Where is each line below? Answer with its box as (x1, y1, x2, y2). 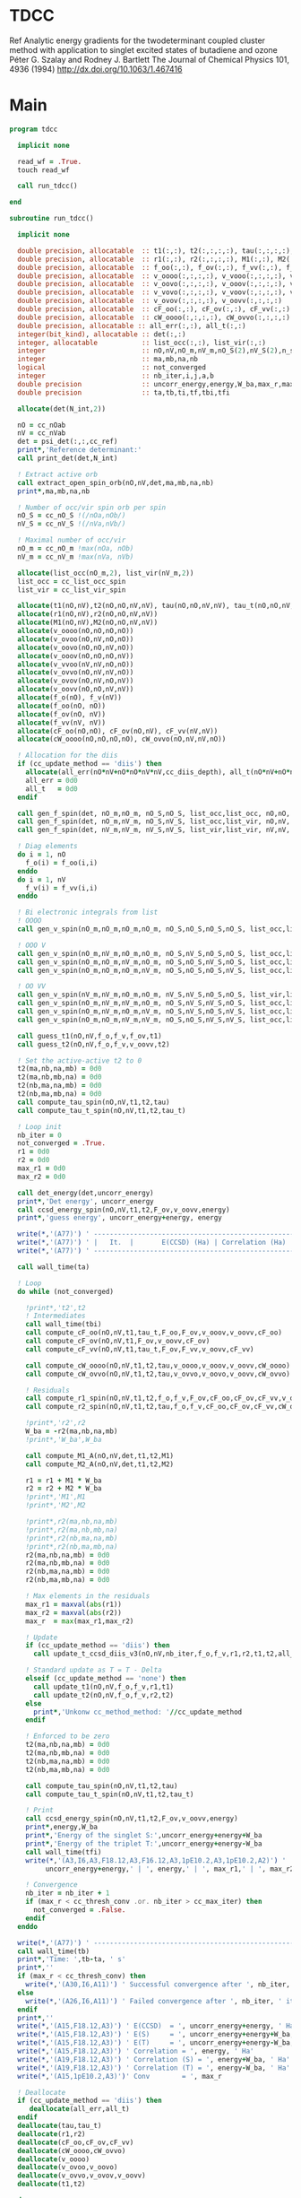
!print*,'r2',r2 (25, 1419, 87, 1428)
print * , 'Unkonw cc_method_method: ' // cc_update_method (32, 1707, 243, 1716)
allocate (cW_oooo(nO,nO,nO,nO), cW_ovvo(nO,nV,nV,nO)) (17, 734, 227, 744)
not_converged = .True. (17, 1139, 106, 1148)
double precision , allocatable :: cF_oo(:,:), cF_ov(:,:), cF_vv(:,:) (17, 305, 291, 314)
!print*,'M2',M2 (25, 1501, 87, 1510)
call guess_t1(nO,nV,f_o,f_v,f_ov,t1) (17, 1031, 163, 1040)
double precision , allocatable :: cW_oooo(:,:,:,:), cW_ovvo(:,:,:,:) (17, 313, 291, 322)
